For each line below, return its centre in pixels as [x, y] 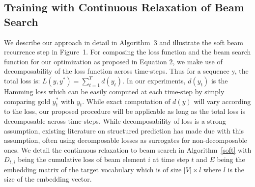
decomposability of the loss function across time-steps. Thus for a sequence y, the [126, 71]
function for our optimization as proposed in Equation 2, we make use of [113, 61]
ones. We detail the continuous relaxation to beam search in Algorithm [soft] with [128, 149]
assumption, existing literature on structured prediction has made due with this [124, 130]
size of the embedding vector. [48, 179]
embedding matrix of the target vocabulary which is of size [93, 169]
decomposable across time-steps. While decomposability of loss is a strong [115, 120]
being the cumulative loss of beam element [82, 159]
